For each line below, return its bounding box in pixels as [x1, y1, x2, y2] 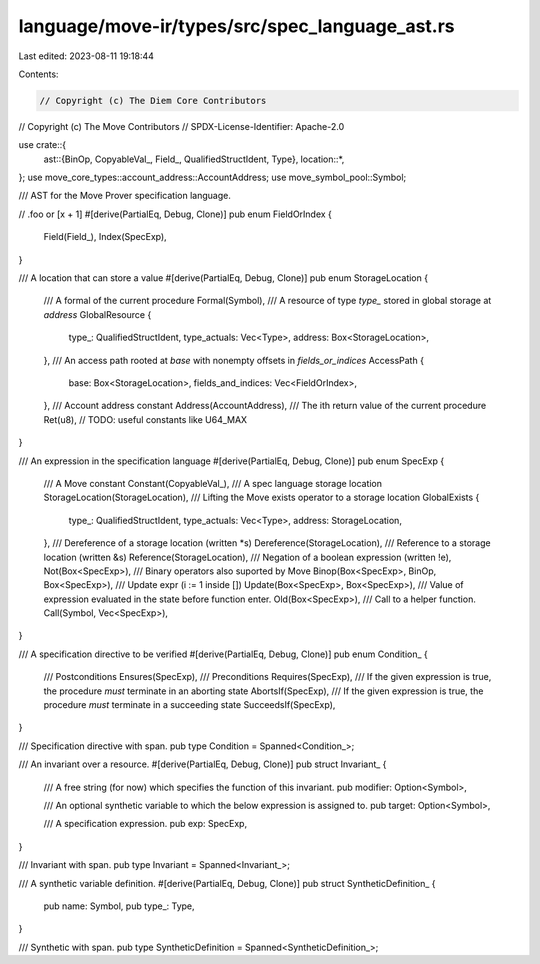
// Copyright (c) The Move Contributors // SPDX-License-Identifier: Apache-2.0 [18, 120, 345, 132]
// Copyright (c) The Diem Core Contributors [39, 95, 267, 106]
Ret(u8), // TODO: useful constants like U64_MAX [43, 413, 248, 425]
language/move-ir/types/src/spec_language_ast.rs [18, 15, 455, 37]
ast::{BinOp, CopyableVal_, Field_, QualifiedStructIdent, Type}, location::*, [43, 153, 345, 165]
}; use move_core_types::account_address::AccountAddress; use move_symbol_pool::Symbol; [18, 171, 407, 184]
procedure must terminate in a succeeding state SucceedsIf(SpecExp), [43, 699, 336, 711]
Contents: [18, 68, 59, 80]
